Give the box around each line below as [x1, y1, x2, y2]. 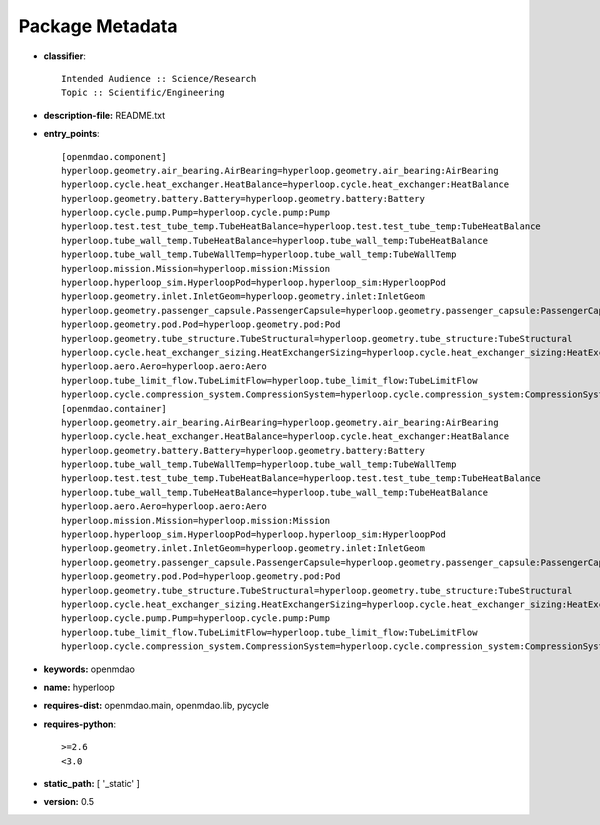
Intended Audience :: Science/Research [61, 73, 257, 84]
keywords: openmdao [43, 663, 135, 675]
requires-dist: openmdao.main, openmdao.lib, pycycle [43, 700, 270, 712]
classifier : [43, 50, 87, 62]
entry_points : [43, 128, 100, 140]
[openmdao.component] [61, 151, 167, 162]
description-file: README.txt [43, 109, 165, 121]
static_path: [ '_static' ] [43, 777, 140, 789]
